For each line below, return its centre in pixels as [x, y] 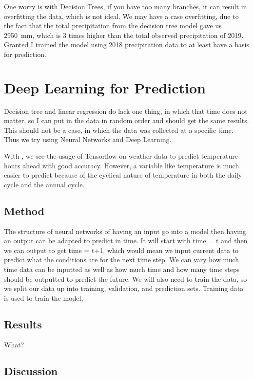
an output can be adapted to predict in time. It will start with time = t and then [126, 241]
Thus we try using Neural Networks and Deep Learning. [88, 139]
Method [24, 210]
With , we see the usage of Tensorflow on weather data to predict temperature [121, 156]
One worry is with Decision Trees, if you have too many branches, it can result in [126, 6]
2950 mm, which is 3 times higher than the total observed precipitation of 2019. [124, 35]
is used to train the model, [44, 298]
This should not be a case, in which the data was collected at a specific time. [119, 130]
